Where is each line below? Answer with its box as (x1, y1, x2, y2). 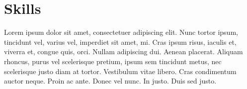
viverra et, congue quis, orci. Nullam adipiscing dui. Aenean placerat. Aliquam (4, 46, 243, 57)
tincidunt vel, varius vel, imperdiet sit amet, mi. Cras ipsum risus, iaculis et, (4, 36, 237, 47)
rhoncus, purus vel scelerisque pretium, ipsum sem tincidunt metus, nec (4, 56, 222, 66)
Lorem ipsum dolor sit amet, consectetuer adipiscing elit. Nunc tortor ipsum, (4, 27, 238, 37)
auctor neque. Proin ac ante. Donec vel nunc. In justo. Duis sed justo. (4, 76, 217, 86)
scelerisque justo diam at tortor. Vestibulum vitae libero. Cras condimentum (4, 66, 237, 76)
